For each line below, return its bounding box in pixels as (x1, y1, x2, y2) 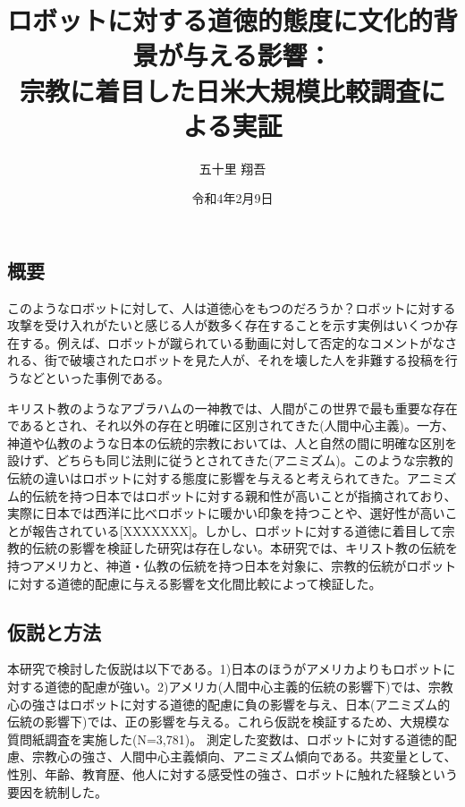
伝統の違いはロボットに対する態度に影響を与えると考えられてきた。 (7, 469, 407, 488)
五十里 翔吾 (199, 158, 266, 177)
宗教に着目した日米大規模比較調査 (19, 72, 420, 108)
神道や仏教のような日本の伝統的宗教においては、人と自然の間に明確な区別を (7, 433, 458, 452)
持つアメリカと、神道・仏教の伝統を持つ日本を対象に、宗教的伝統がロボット (7, 556, 457, 574)
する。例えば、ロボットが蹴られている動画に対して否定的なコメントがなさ (19, 333, 458, 352)
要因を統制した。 (7, 782, 107, 801)
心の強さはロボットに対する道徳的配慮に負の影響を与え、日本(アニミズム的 (7, 694, 451, 713)
